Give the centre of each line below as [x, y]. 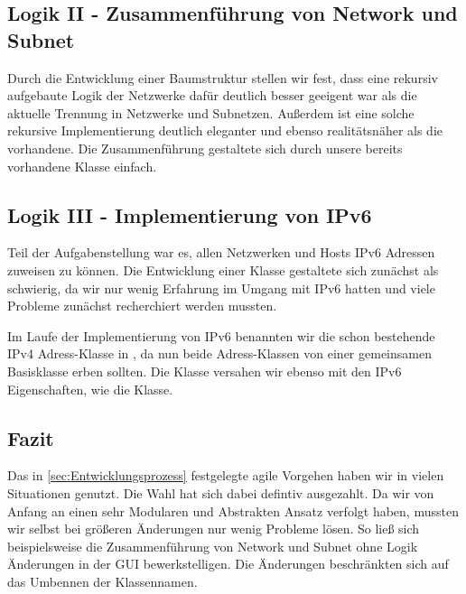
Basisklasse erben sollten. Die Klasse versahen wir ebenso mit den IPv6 [205, 371]
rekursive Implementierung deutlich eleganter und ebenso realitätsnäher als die [225, 130]
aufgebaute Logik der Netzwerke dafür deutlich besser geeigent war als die [212, 95]
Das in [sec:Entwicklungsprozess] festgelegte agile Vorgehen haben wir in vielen [226, 475]
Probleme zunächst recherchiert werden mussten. [142, 306]
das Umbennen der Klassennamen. [103, 581]
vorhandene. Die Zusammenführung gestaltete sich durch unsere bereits [205, 148]
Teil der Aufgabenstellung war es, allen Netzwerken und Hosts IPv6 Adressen [221, 252]
